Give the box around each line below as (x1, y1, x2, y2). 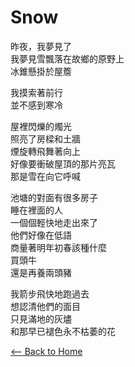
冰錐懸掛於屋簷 (10, 65, 72, 77)
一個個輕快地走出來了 (10, 216, 98, 228)
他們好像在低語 (10, 229, 72, 241)
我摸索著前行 (10, 86, 63, 98)
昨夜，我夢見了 (10, 40, 72, 52)
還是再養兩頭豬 (10, 266, 72, 278)
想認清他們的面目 (10, 300, 81, 312)
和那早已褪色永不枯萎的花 (10, 325, 116, 337)
